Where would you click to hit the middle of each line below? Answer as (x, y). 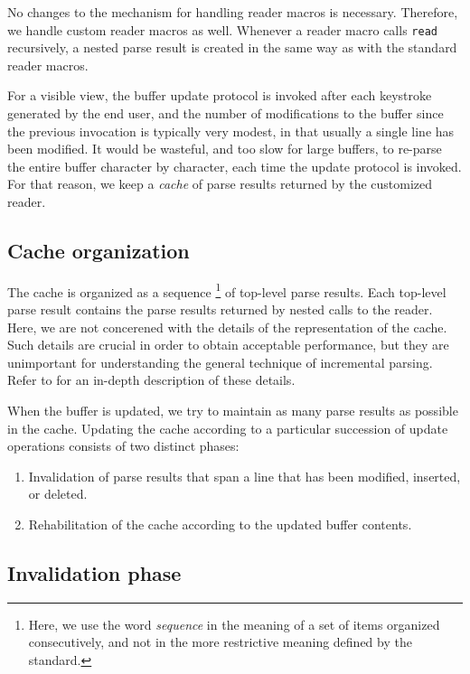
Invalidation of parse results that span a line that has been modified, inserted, (244, 476)
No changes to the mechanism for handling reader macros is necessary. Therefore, (233, 12)
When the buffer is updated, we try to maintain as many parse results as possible (233, 411)
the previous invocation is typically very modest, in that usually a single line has (231, 131)
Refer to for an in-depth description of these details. (151, 380)
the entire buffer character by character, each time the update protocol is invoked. (235, 166)
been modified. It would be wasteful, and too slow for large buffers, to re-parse (225, 149)
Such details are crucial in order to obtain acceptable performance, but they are (228, 345)
